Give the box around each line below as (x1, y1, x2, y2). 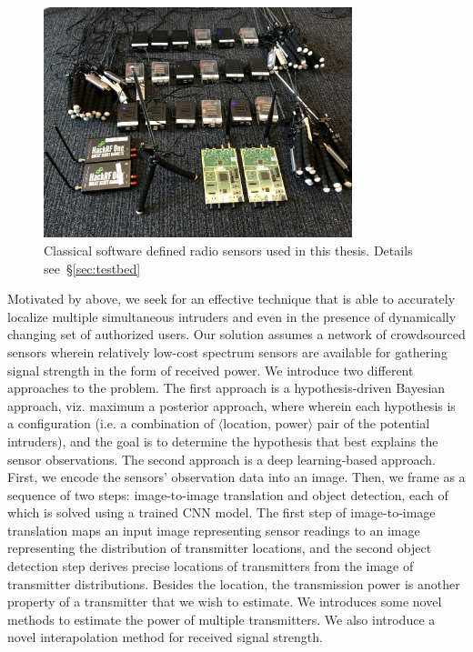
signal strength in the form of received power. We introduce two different (7, 360, 414, 379)
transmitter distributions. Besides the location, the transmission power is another (7, 574, 460, 593)
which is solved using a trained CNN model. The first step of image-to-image (7, 503, 436, 522)
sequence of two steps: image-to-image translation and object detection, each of (7, 485, 448, 504)
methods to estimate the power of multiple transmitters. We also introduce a (7, 609, 436, 628)
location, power (223, 414, 308, 433)
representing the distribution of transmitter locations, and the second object (7, 538, 432, 557)
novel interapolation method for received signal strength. (7, 627, 323, 647)
